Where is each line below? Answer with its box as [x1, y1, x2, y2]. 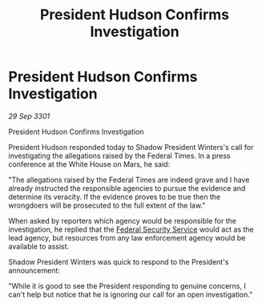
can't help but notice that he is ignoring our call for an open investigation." [8, 289, 253, 299]
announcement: [8, 265, 60, 275]
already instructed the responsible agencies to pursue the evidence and [8, 183, 246, 193]
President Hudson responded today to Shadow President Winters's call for [8, 142, 254, 151]
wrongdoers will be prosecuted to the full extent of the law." [8, 200, 206, 210]
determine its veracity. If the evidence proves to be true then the [8, 192, 221, 201]
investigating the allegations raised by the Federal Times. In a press [8, 151, 231, 160]
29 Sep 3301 [8, 111, 50, 121]
